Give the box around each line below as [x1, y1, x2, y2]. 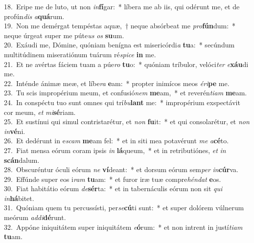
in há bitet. [4, 193, 34, 203]
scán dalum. [4, 155, 40, 165]
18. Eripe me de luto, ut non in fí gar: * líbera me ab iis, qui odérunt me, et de [4, 1, 240, 11]
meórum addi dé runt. [4, 212, 66, 222]
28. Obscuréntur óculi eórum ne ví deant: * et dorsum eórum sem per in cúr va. [4, 164, 238, 175]
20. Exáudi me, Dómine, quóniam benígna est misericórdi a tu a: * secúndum [4, 40, 235, 50]
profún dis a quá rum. [4, 11, 65, 21]
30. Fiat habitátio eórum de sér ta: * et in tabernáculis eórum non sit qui [4, 183, 223, 194]
